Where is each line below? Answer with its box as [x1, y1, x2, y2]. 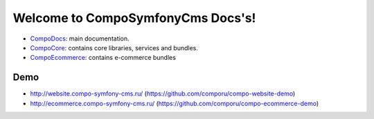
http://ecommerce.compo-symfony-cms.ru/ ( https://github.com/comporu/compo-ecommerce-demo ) [30, 99, 319, 107]
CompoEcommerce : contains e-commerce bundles [30, 54, 177, 62]
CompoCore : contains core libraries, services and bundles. [30, 43, 199, 52]
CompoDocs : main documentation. [30, 34, 130, 43]
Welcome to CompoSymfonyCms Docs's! [12, 10, 256, 25]
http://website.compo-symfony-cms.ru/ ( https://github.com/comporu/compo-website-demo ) [30, 89, 296, 98]
